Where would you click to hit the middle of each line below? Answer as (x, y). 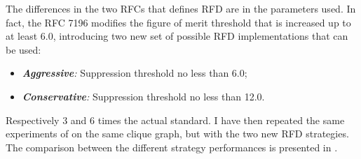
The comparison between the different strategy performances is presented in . (172, 147)
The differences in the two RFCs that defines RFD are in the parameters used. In (181, 8)
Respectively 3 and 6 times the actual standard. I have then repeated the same (175, 120)
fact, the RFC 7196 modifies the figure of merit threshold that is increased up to (178, 22)
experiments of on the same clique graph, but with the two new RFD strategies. (177, 134)
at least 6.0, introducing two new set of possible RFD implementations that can (177, 36)
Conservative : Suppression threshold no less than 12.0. (143, 96)
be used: (23, 49)
